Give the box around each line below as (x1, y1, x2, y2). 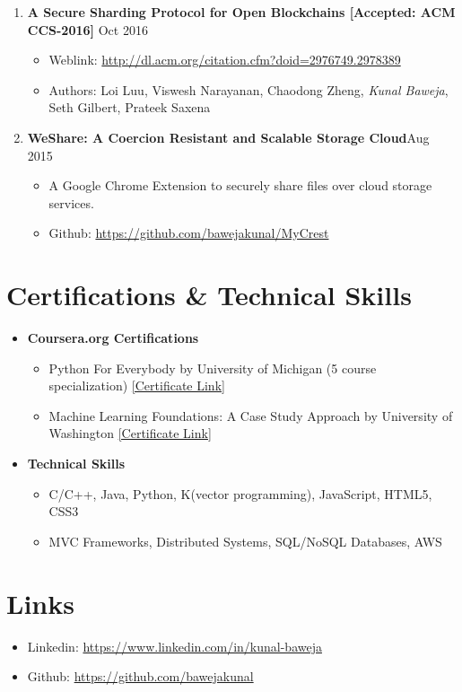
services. (48, 193, 94, 212)
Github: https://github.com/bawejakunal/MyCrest (48, 223, 329, 242)
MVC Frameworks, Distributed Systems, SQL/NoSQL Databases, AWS (48, 531, 442, 550)
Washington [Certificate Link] (48, 424, 212, 442)
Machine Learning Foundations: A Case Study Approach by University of (48, 406, 453, 425)
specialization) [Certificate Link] (48, 376, 225, 395)
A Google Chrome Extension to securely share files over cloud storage (48, 176, 432, 195)
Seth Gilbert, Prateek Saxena (48, 98, 211, 117)
